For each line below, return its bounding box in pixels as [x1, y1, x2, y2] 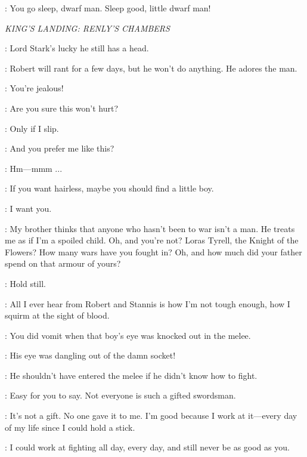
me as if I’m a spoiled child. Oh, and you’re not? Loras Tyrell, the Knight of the [5, 234, 299, 246]
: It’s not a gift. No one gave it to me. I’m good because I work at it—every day [5, 409, 297, 422]
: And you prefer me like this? [5, 142, 114, 155]
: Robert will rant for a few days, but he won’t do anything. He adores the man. [5, 61, 297, 74]
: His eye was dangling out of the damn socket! [5, 349, 176, 362]
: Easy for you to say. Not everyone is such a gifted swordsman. [5, 389, 236, 402]
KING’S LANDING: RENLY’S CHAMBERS [5, 21, 170, 34]
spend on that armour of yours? [5, 257, 121, 270]
